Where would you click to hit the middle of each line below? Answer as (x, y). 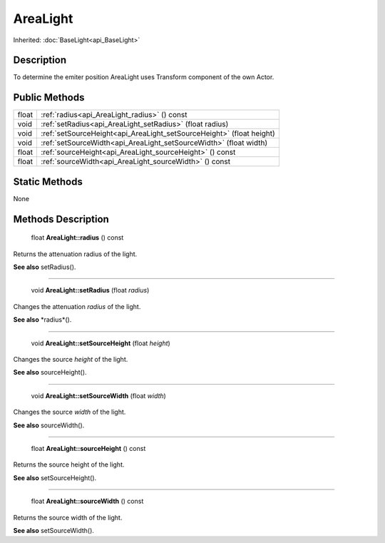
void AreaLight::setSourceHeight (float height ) (101, 343)
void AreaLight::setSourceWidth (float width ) (99, 395)
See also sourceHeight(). (50, 372)
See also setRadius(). (45, 267)
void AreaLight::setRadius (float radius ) (90, 290)
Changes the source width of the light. (70, 412)
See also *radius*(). (42, 320)
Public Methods (49, 97)
